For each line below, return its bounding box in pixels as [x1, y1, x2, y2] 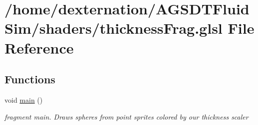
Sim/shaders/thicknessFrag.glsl [4, 18, 223, 38]
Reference [4, 37, 74, 58]
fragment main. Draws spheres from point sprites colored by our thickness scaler [4, 111, 249, 122]
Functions [4, 71, 55, 87]
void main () [4, 94, 43, 105]
